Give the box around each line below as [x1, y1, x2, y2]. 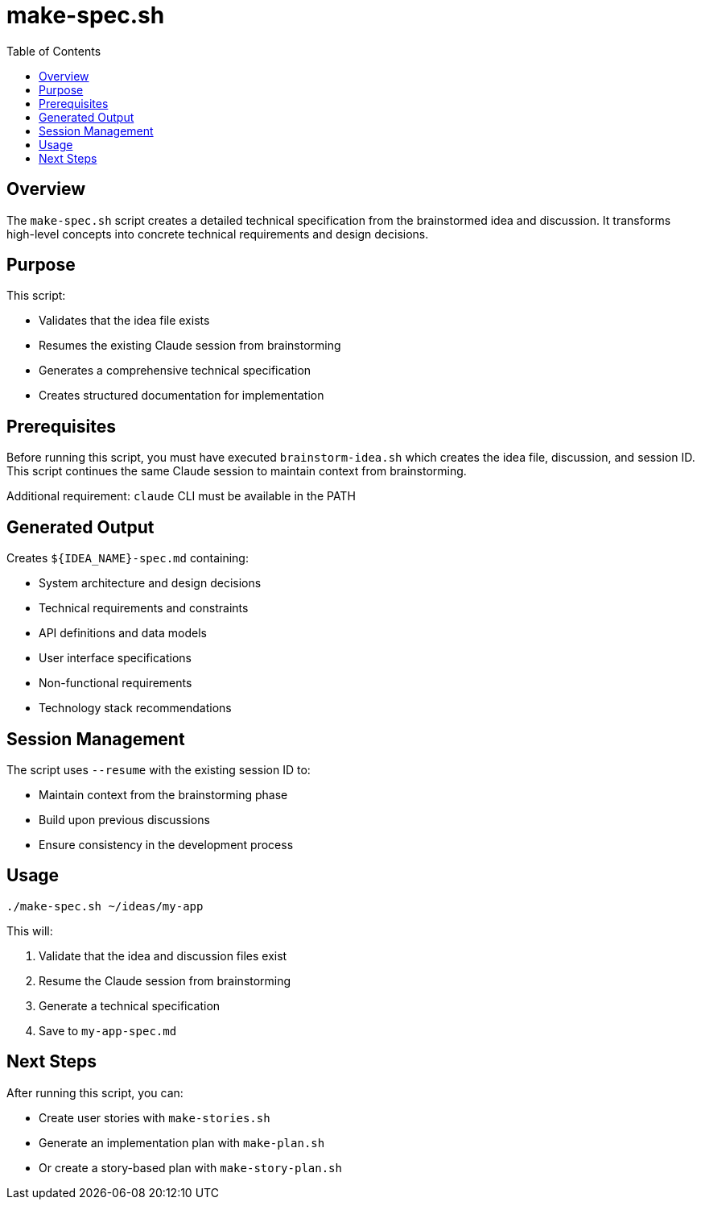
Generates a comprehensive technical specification [39, 363, 311, 378]
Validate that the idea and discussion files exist [39, 948, 287, 963]
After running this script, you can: [6, 1085, 183, 1100]
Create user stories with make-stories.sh [39, 1110, 270, 1125]
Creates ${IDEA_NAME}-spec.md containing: [6, 551, 249, 566]
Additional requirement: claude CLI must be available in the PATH [6, 489, 356, 504]
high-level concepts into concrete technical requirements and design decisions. [6, 226, 429, 241]
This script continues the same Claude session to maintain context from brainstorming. [6, 464, 467, 479]
